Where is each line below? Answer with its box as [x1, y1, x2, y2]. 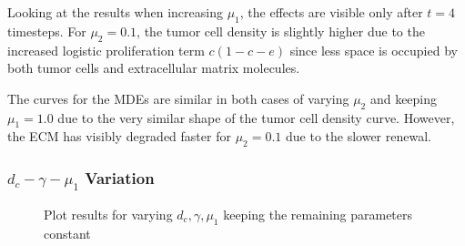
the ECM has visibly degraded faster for [7, 127, 231, 146]
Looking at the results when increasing [7, 3, 223, 21]
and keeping [369, 88, 438, 108]
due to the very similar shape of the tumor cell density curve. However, [57, 108, 455, 127]
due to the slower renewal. [285, 127, 431, 146]
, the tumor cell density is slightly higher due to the [136, 21, 425, 40]
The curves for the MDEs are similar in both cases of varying [7, 88, 349, 108]
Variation [85, 167, 155, 190]
